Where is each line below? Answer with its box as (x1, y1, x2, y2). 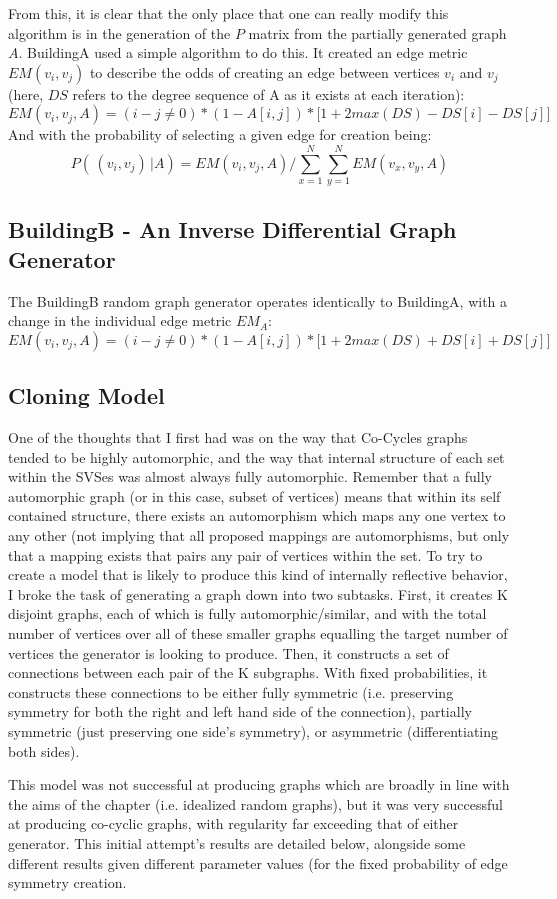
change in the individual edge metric (8, 310, 232, 331)
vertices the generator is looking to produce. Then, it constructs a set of (8, 642, 449, 663)
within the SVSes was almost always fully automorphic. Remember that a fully (8, 466, 492, 487)
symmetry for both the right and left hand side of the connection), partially (8, 701, 472, 722)
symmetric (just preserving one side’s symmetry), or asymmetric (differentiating (8, 720, 498, 741)
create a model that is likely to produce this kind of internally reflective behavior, (8, 564, 508, 585)
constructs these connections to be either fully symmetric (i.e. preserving (8, 681, 454, 702)
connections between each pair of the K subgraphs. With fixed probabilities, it (8, 662, 488, 683)
